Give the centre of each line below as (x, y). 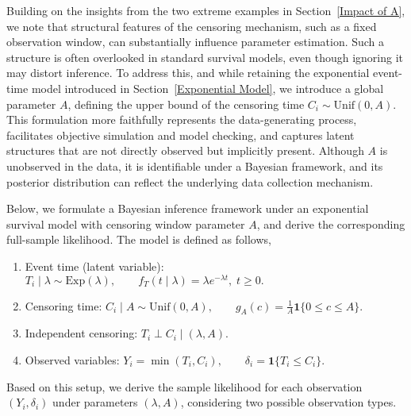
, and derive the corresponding (331, 223)
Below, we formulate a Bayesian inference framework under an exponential (188, 208)
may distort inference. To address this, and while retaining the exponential (188, 73)
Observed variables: (72, 359)
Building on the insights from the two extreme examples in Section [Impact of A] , (206, 10)
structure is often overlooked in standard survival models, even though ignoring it (205, 57)
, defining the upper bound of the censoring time (186, 104)
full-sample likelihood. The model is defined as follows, (139, 239)
